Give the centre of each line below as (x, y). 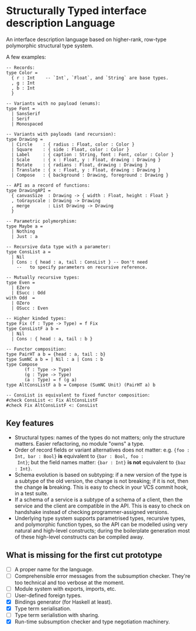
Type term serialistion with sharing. (57, 615)
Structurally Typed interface (76, 11)
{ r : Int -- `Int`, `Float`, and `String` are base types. (90, 78)
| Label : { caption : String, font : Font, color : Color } (93, 154)
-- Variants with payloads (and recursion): (61, 134)
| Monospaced (27, 124)
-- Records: (20, 68)
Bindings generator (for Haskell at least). (63, 602)
